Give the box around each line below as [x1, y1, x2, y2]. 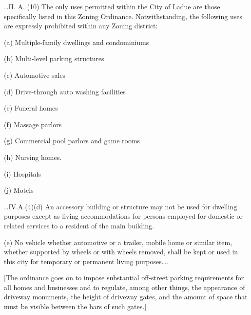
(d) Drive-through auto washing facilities [4, 86, 126, 96]
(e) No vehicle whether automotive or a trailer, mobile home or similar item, [4, 237, 232, 247]
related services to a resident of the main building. [4, 220, 154, 230]
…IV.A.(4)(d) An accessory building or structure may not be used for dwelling [4, 201, 237, 211]
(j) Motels [4, 185, 34, 195]
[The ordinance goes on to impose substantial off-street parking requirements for [4, 272, 244, 283]
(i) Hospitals [4, 168, 41, 179]
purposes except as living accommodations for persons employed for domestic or [4, 211, 243, 221]
